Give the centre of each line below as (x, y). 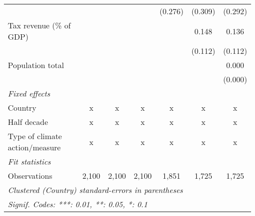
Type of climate (35, 136)
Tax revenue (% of (39, 25)
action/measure (34, 147)
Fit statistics (29, 161)
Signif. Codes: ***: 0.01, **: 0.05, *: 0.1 (78, 204)
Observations (30, 176)
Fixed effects (29, 93)
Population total (36, 65)
